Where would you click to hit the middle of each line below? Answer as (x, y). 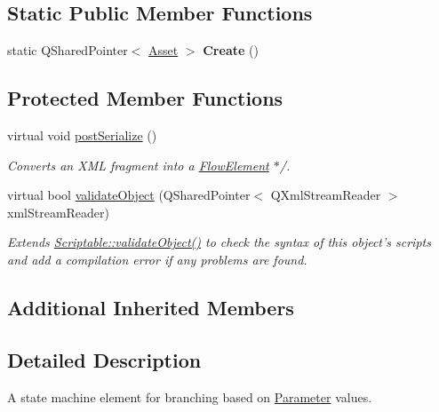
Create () (231, 50)
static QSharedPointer (68, 50)
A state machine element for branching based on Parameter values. (190, 396)
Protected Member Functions (145, 98)
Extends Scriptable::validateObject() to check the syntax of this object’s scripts (219, 242)
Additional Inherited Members (151, 307)
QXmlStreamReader (326, 195)
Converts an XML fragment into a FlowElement (138, 165)
